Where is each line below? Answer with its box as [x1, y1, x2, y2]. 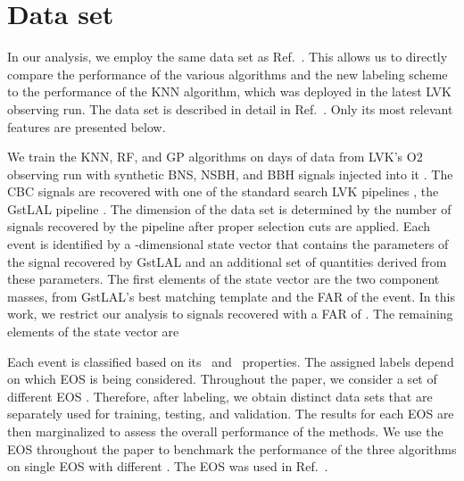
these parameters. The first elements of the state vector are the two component [7, 270, 440, 288]
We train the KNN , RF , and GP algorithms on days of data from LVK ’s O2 [7, 147, 423, 166]
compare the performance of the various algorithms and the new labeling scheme [7, 64, 448, 83]
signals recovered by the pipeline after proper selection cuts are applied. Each [7, 217, 431, 236]
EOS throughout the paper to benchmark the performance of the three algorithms [7, 439, 457, 458]
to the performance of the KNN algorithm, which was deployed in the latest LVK [7, 82, 452, 101]
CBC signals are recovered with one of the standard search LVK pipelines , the [7, 182, 439, 201]
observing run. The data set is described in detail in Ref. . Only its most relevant [7, 99, 453, 118]
